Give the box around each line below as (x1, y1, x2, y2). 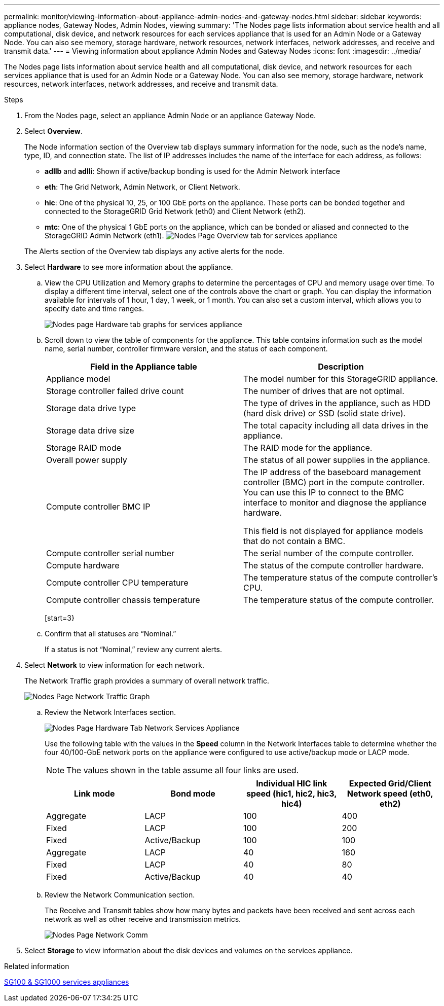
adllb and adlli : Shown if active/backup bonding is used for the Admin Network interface (45, 167, 340, 175)
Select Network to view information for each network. (24, 661, 205, 669)
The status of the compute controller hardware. (243, 560, 424, 570)
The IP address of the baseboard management (243, 467, 421, 477)
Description (318, 362, 364, 372)
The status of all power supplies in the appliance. (243, 455, 430, 465)
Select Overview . (24, 127, 83, 135)
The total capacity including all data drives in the (243, 420, 428, 430)
